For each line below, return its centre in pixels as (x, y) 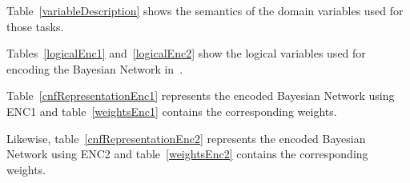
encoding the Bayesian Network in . (95, 68)
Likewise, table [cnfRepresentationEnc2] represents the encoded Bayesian (186, 138)
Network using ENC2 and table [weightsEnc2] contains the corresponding (187, 154)
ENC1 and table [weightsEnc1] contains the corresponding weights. (172, 111)
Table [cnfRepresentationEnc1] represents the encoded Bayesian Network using (201, 95)
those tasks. (35, 26)
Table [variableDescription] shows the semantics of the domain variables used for (205, 10)
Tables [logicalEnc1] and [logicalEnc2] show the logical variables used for (186, 53)
